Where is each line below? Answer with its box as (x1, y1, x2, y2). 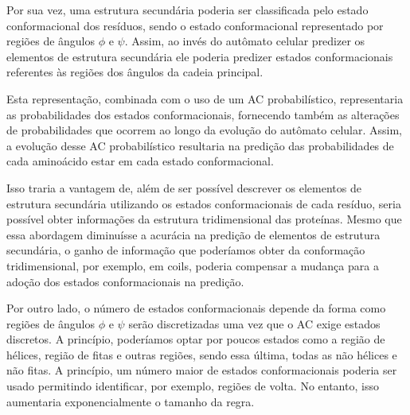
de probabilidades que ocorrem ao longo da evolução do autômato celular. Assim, (6, 122, 402, 138)
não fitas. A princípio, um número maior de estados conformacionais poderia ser (6, 362, 397, 378)
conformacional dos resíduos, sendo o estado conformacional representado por (6, 17, 384, 33)
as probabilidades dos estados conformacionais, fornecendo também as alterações (6, 106, 400, 122)
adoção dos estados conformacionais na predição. (6, 273, 244, 289)
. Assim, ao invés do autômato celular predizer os (124, 33, 365, 49)
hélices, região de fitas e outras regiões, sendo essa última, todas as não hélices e (6, 346, 397, 363)
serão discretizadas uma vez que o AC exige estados (128, 315, 381, 332)
